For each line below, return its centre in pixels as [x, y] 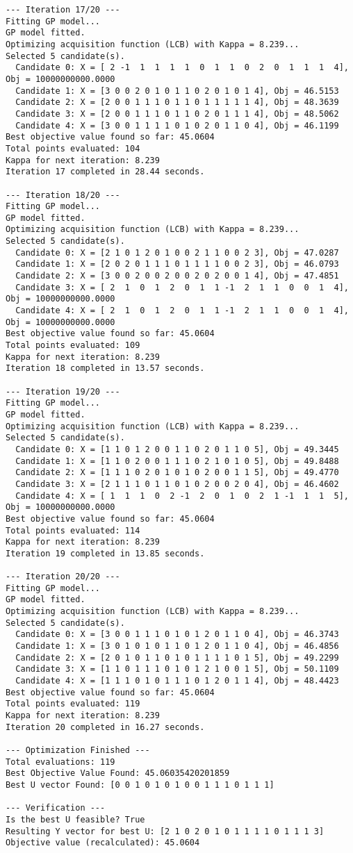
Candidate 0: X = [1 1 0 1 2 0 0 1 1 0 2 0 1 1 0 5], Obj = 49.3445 [177, 449]
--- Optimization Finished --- [78, 750]
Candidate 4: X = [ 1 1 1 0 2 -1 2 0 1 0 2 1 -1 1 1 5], [182, 496]
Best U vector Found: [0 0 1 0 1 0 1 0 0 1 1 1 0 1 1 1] [140, 785]
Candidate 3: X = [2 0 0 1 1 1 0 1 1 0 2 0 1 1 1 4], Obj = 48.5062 [177, 114]
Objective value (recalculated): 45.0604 [103, 843]
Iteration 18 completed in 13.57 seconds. [105, 368]
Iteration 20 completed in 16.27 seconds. [105, 727]
